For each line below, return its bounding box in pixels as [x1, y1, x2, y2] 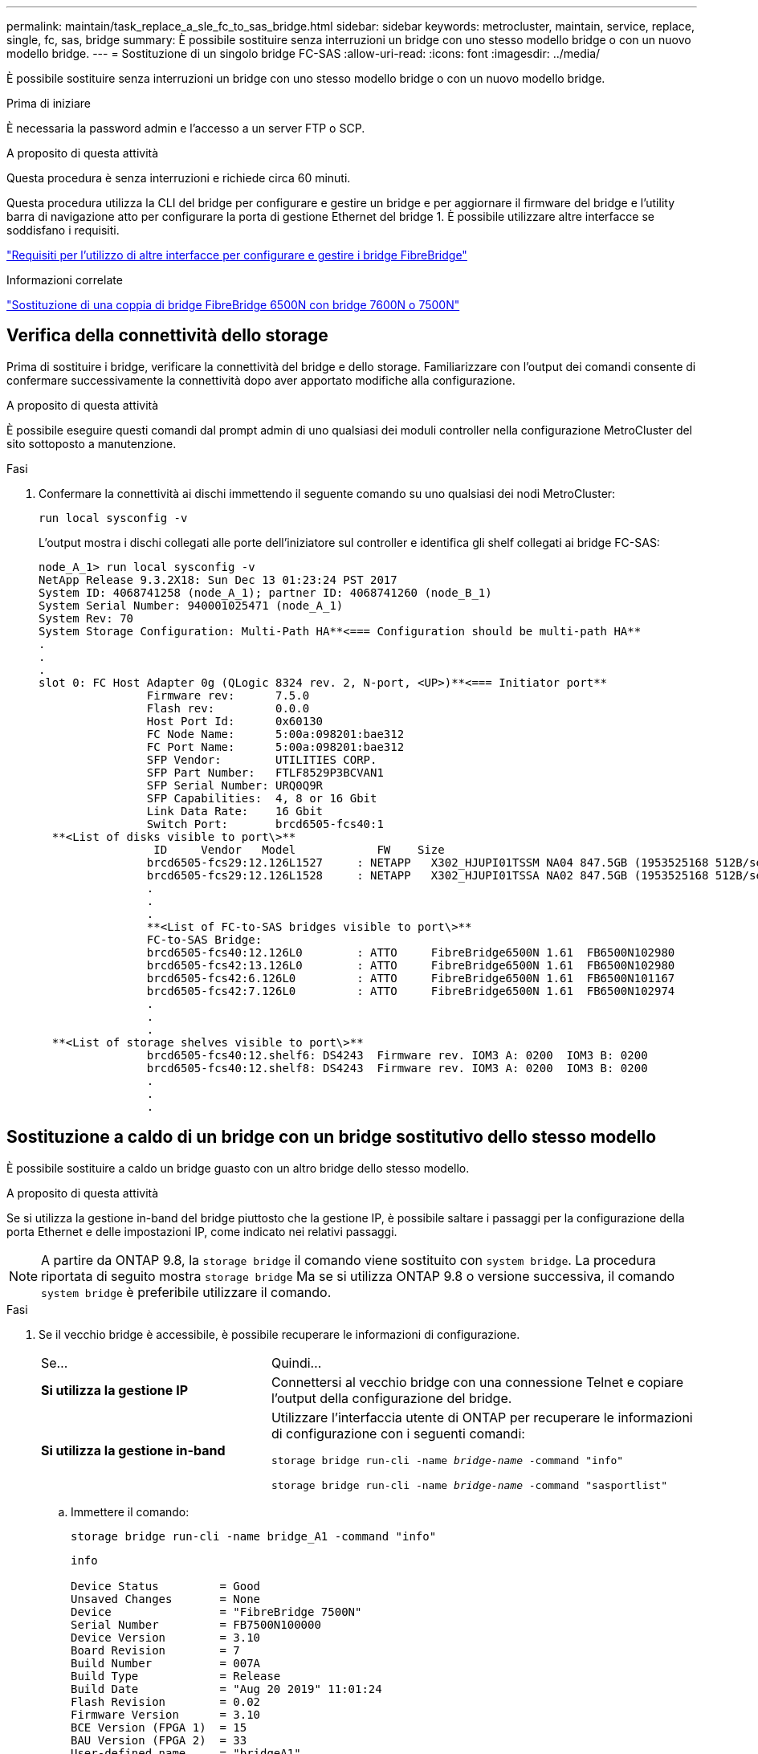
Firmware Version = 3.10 [71, 1707, 261, 1721]
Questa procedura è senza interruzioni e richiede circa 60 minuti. [6, 171, 351, 185]
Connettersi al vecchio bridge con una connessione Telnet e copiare [271, 1373, 684, 1390]
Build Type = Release [71, 1669, 281, 1683]
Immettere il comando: [71, 1504, 189, 1519]
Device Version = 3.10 [71, 1630, 261, 1644]
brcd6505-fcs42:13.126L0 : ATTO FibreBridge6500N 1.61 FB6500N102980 [146, 958, 675, 972]
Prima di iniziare [6, 96, 91, 110]
